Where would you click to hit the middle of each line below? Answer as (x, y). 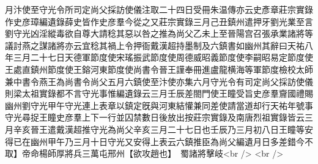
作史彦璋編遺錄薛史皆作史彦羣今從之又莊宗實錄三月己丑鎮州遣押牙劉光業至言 (159, 21)
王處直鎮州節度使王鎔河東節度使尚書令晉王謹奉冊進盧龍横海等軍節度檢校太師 (159, 69)
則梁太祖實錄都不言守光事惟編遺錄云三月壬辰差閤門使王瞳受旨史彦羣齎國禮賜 (159, 93)
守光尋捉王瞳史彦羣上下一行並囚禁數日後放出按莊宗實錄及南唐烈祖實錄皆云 (155, 117)
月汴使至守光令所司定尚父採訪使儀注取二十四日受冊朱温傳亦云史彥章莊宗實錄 (159, 9)
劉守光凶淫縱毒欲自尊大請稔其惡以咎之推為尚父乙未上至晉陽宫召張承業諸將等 (159, 33)
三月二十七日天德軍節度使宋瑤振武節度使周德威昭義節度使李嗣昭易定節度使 (163, 57)
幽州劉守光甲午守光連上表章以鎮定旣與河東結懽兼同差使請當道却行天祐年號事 (159, 105)
